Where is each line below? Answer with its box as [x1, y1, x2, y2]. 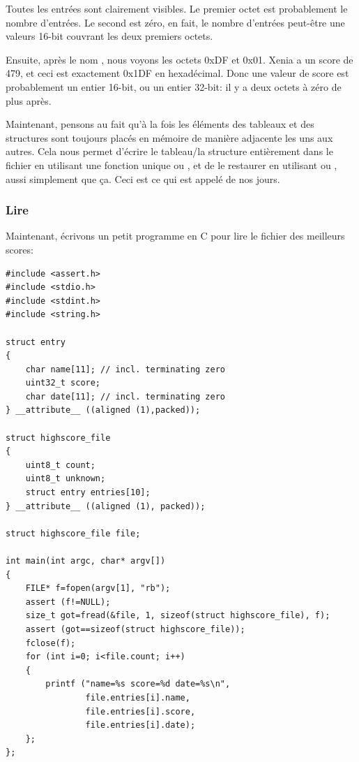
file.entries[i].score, [85, 706, 196, 717]
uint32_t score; [25, 378, 101, 388]
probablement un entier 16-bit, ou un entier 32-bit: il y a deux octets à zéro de [6, 79, 342, 94]
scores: [6, 242, 33, 256]
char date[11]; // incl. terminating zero [25, 391, 225, 402]
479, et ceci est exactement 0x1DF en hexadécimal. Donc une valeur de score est [6, 66, 349, 80]
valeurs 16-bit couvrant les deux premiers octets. [6, 29, 213, 43]
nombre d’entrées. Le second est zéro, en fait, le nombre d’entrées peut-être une [6, 15, 345, 29]
